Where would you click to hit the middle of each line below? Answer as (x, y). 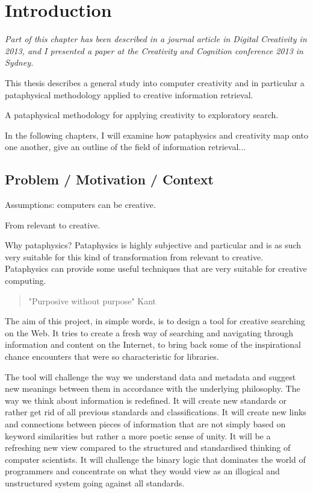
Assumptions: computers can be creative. (80, 205)
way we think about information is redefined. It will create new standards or (146, 400)
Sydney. (19, 62)
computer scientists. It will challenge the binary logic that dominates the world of (155, 459)
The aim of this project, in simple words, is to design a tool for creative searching (155, 321)
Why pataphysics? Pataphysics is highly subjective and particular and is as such (153, 245)
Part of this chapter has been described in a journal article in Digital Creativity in (156, 39)
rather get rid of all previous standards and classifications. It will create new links (156, 412)
